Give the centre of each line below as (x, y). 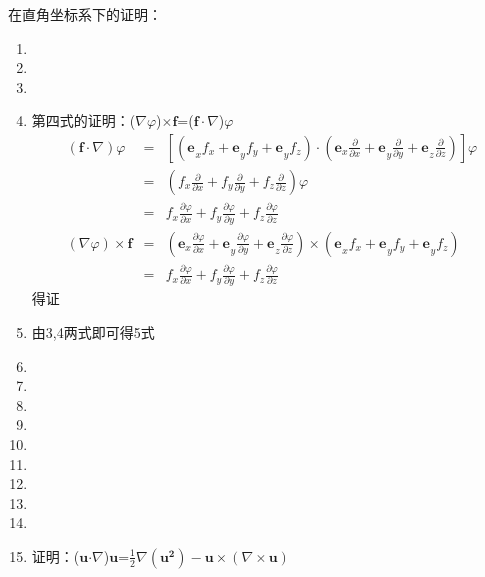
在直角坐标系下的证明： (85, 14)
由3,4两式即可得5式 (93, 331)
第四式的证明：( (83, 120)
